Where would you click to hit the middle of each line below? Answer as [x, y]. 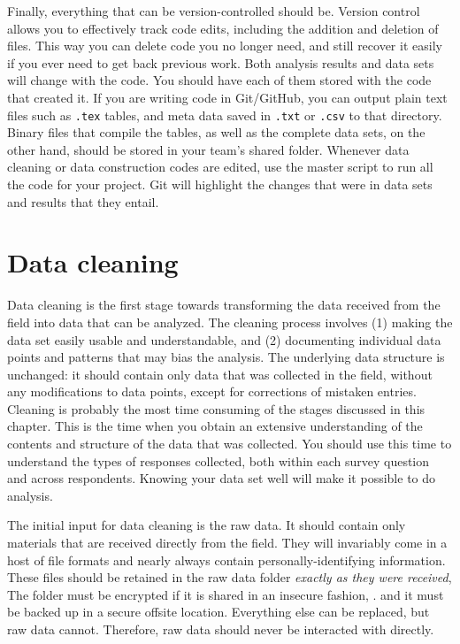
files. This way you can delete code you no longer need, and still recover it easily [225, 46]
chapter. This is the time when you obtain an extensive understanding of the [215, 426]
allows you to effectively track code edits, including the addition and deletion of [223, 28]
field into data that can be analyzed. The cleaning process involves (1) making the [230, 322]
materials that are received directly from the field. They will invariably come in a [227, 543]
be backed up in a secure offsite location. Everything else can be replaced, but [218, 612]
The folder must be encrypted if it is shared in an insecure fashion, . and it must [226, 594]
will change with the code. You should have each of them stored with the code [219, 80]
